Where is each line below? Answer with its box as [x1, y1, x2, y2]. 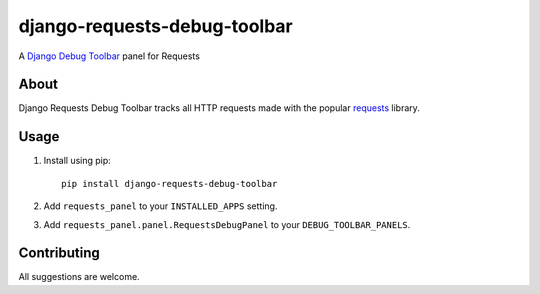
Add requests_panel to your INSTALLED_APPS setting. [43, 200, 278, 212]
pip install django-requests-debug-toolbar [61, 178, 278, 189]
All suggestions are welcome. [18, 271, 140, 283]
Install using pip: [43, 155, 112, 167]
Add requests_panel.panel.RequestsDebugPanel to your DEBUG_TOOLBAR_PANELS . [43, 218, 411, 230]
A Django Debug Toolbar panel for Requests [18, 50, 200, 62]
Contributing [18, 245, 100, 262]
